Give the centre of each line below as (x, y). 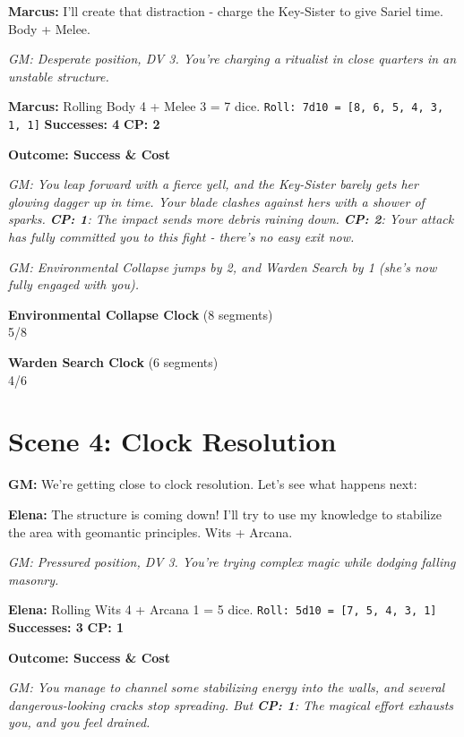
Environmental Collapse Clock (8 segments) (141, 314)
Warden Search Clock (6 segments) (113, 362)
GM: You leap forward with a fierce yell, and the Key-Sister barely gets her (213, 184)
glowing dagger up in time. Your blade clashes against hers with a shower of (216, 201)
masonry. (34, 579)
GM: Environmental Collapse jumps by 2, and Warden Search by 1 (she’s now (223, 266)
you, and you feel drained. (79, 722)
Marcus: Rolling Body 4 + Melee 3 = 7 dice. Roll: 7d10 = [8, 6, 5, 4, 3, (226, 106)
